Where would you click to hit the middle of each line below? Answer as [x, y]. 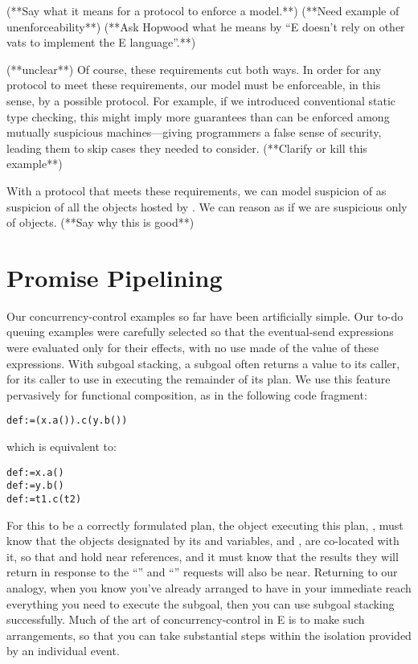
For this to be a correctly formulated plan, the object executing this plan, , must [205, 525]
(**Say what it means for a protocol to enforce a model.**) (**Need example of [203, 10]
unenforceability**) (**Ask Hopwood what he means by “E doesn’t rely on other [206, 26]
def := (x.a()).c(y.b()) [67, 421]
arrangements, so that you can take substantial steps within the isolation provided [209, 635]
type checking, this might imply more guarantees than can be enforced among [198, 116]
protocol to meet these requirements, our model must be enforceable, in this [194, 85]
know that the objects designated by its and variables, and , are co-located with [203, 541]
